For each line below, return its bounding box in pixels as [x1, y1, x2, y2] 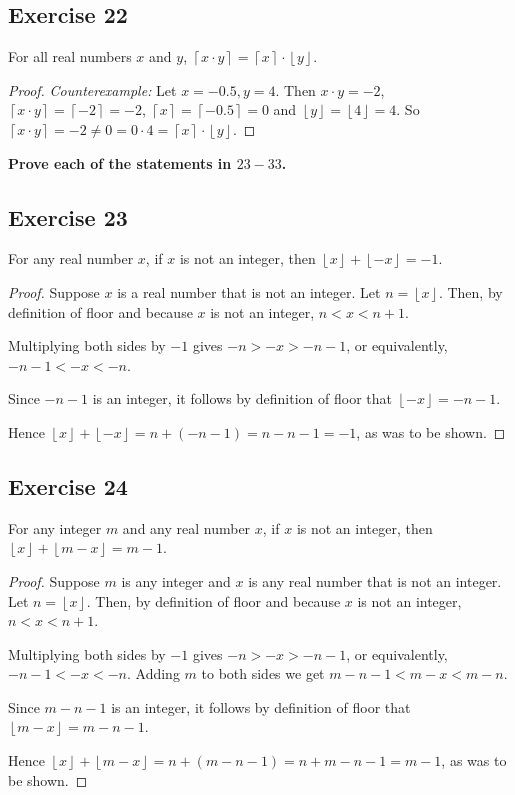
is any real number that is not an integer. [248, 570, 502, 591]
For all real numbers [8, 46, 132, 67]
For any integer [8, 517, 102, 538]
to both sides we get [201, 663, 325, 684]
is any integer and [121, 570, 231, 591]
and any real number [122, 517, 251, 538]
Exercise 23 [8, 201, 128, 232]
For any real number [8, 248, 134, 269]
